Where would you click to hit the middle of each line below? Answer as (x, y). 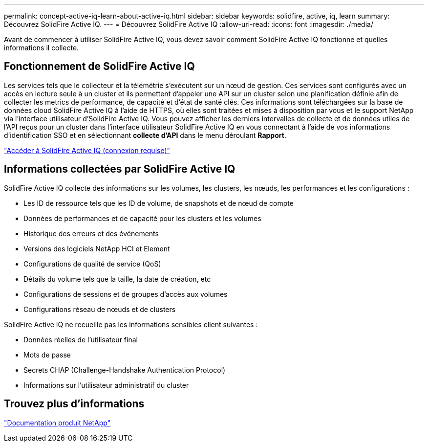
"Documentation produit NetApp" (57, 423)
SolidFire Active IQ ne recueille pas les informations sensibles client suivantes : (131, 324)
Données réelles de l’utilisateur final (81, 339)
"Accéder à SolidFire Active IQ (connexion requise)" (87, 150)
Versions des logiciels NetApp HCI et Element (97, 248)
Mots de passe (47, 355)
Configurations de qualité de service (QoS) (92, 264)
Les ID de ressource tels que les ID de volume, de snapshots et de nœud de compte (159, 203)
